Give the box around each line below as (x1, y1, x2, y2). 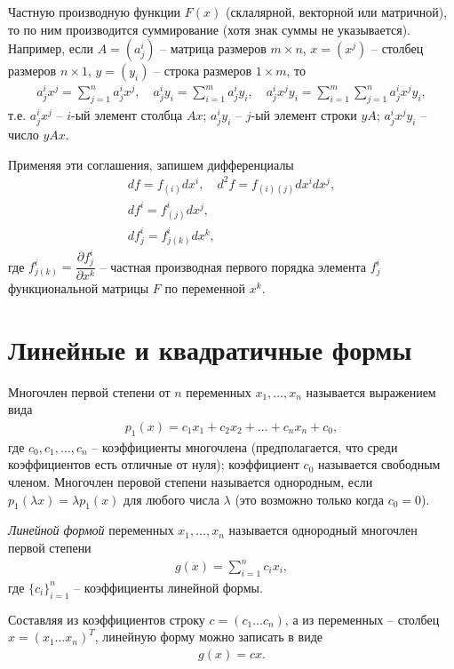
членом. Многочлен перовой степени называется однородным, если (8, 472, 373, 490)
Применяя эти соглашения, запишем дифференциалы (8, 155, 294, 173)
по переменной (164, 279, 246, 298)
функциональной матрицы (8, 279, 149, 298)
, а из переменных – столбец (284, 609, 440, 628)
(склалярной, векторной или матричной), (225, 3, 448, 20)
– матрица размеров (160, 39, 267, 58)
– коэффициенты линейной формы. (74, 577, 263, 596)
